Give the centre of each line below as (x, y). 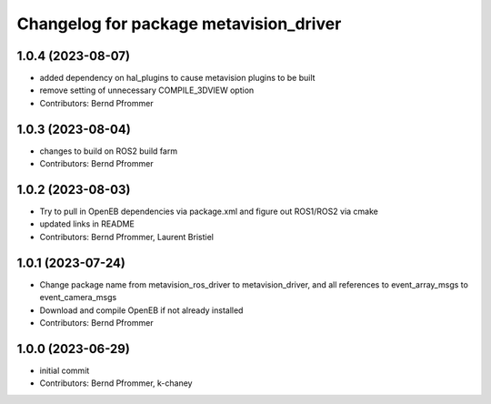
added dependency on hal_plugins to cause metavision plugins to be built (177, 78)
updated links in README (87, 224)
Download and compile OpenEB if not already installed (141, 310)
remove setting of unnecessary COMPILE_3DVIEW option (147, 90)
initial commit (65, 370)
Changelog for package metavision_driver (179, 24)
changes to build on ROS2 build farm (108, 151)
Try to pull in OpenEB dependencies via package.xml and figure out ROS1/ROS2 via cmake (209, 212)
